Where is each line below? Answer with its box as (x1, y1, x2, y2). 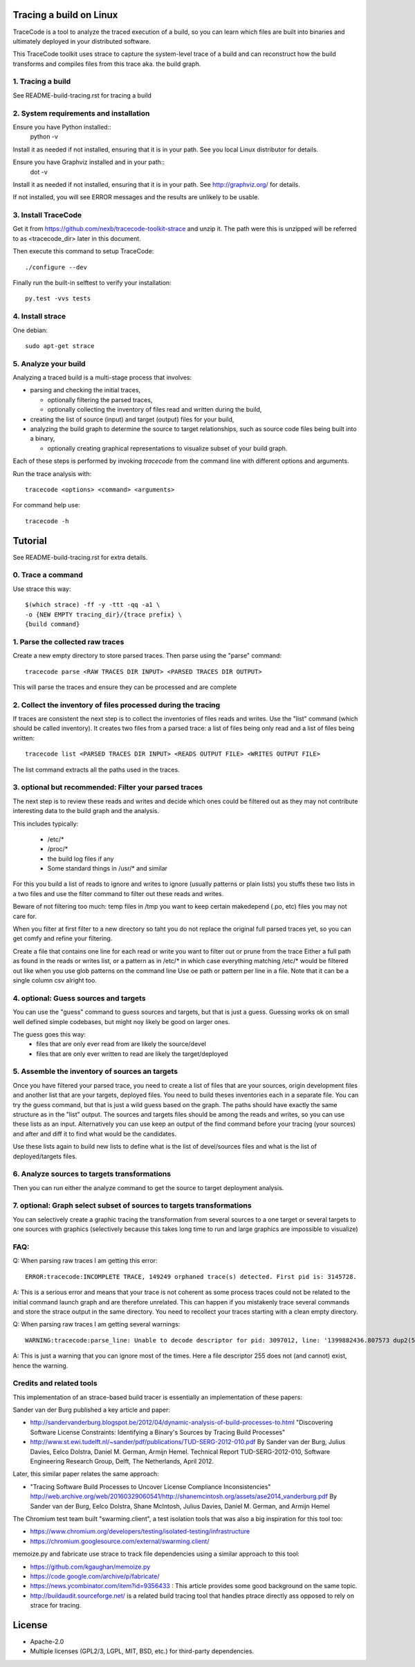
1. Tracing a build (12, 77, 71, 86)
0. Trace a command (12, 570, 83, 580)
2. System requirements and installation (12, 108, 150, 118)
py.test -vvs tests (25, 295, 91, 302)
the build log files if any (47, 855, 114, 863)
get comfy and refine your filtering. (12, 934, 113, 942)
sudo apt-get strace (25, 342, 95, 349)
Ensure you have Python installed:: (12, 122, 111, 131)
